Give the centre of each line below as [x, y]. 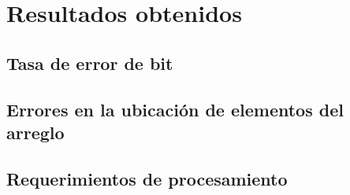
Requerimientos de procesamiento [147, 178]
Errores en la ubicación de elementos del [175, 109]
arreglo [35, 132]
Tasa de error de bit [90, 63]
